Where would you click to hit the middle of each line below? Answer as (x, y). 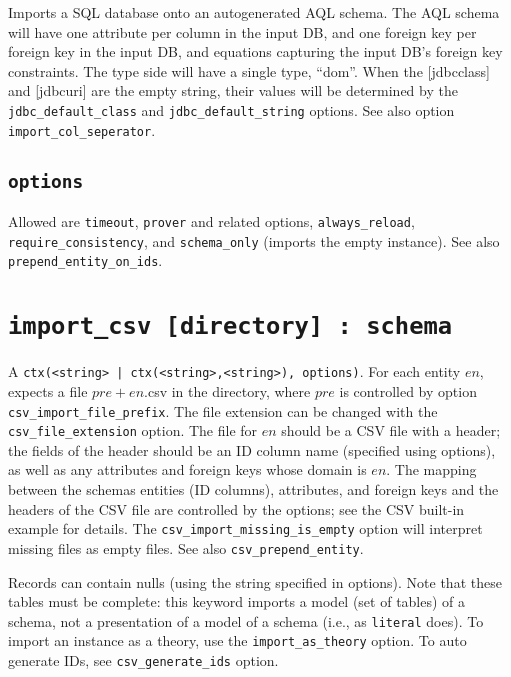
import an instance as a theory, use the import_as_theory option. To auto (237, 640)
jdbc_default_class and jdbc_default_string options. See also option (231, 109)
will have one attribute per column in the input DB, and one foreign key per (242, 31)
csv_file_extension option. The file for (133, 430)
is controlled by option (408, 390)
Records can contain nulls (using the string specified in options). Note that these (255, 581)
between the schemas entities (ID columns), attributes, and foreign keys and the (253, 489)
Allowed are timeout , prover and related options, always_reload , (211, 221)
